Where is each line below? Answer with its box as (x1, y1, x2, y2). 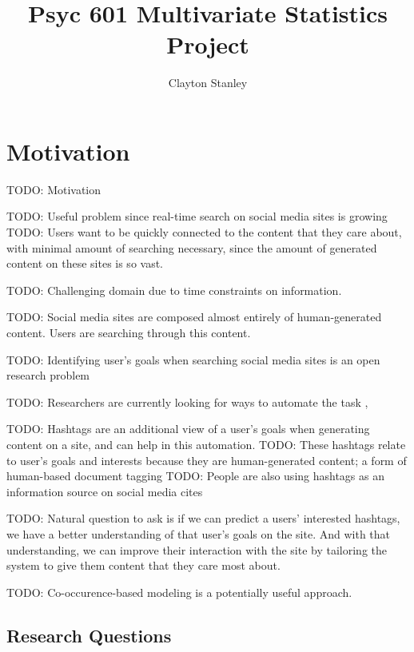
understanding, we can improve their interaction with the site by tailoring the (6, 541, 387, 558)
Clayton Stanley (168, 74, 248, 91)
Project (166, 28, 249, 61)
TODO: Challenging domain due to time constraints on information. (6, 281, 342, 298)
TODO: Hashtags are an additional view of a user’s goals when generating (6, 420, 370, 437)
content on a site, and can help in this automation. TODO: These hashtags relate (6, 435, 406, 452)
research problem (6, 367, 90, 384)
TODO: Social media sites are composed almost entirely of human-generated (6, 308, 382, 325)
